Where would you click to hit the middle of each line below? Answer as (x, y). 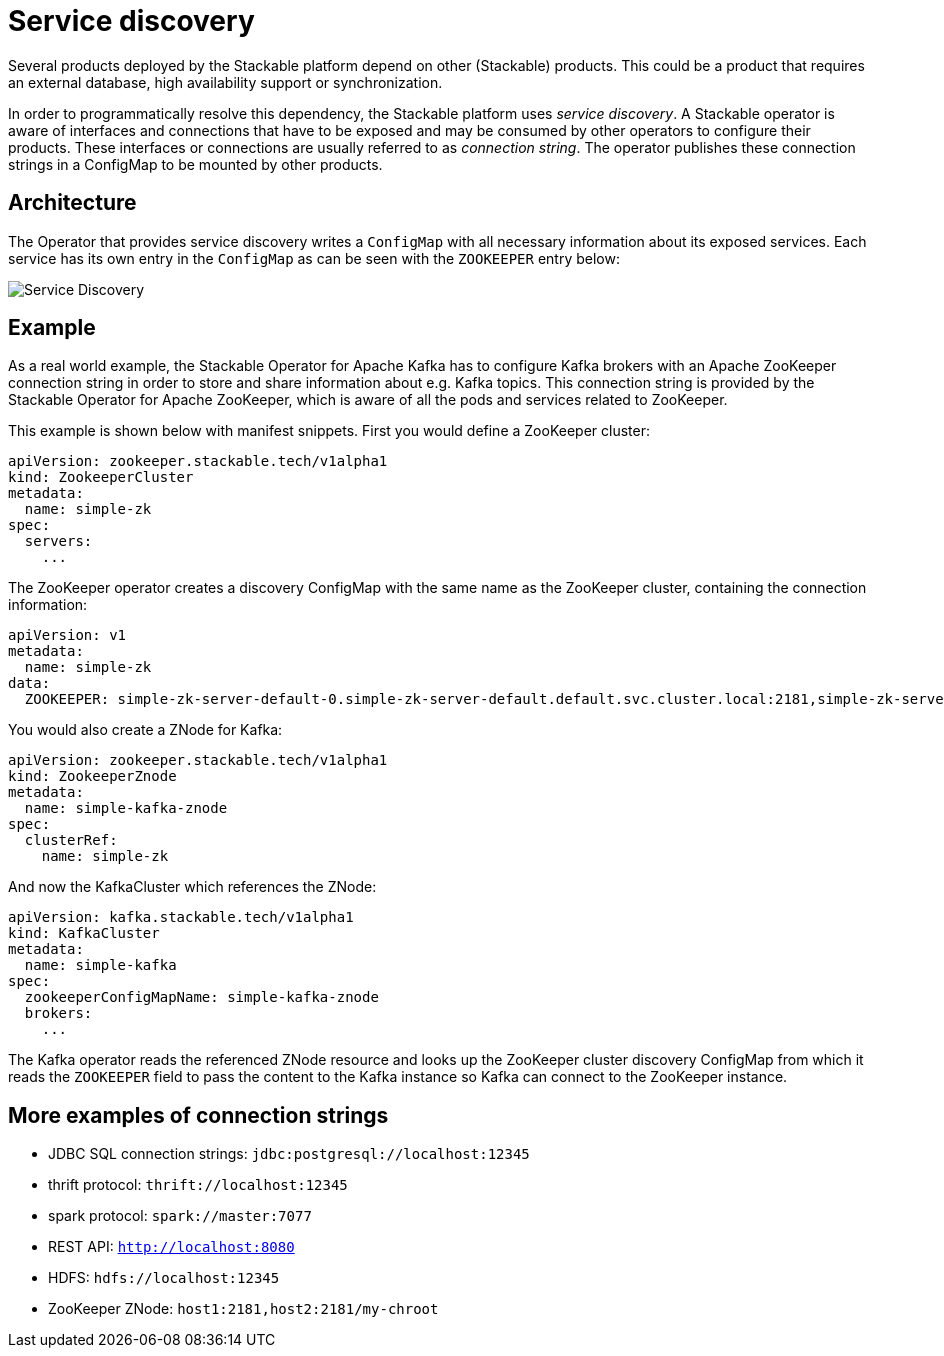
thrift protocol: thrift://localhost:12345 (198, 1185)
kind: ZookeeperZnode (92, 776)
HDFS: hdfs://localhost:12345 (164, 1278)
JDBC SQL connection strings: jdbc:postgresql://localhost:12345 (289, 1154)
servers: (58, 541)
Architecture (72, 203)
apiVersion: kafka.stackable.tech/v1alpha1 (181, 917)
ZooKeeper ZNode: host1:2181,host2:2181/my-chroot (243, 1309)
